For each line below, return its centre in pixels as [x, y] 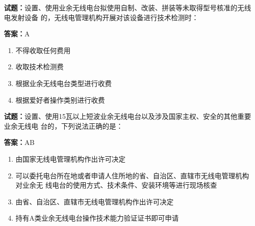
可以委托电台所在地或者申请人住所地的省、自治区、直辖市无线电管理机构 [132, 175]
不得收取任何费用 [43, 50]
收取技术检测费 [39, 67]
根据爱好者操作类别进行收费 [60, 99]
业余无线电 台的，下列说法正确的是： [64, 126]
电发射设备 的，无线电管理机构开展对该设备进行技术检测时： [101, 17]
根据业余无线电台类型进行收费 [64, 83]
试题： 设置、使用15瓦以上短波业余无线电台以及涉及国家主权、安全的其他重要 [127, 116]
